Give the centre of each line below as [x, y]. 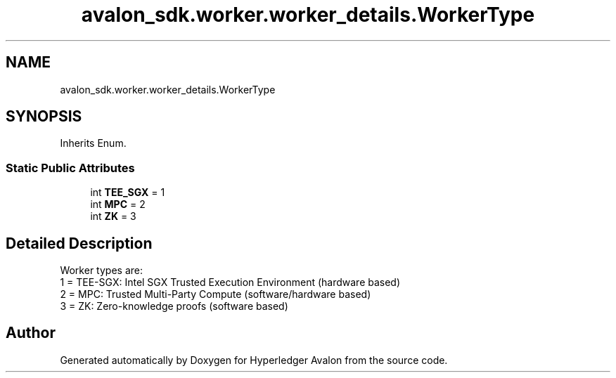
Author [31, 333]
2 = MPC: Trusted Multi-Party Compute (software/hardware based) [216, 294]
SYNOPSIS [44, 117]
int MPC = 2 [118, 204]
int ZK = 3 [113, 216]
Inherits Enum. [93, 143]
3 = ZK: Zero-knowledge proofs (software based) [174, 306]
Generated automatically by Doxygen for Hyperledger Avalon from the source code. [254, 360]
